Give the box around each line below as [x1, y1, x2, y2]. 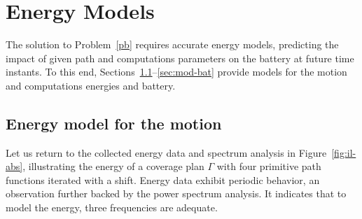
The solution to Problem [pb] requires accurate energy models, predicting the [6, 37, 339, 52]
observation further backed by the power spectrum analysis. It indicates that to [6, 186, 347, 201]
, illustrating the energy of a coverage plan [22, 159, 204, 174]
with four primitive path [216, 159, 321, 174]
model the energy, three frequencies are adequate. [6, 200, 218, 215]
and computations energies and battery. [6, 78, 176, 92]
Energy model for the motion [6, 112, 222, 134]
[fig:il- [331, 145, 356, 160]
